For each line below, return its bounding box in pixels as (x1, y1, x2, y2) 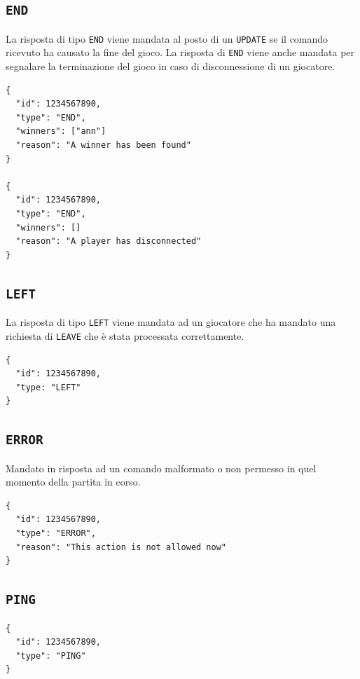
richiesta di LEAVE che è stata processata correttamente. (6, 328, 244, 343)
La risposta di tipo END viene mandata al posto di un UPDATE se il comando (6, 31, 328, 46)
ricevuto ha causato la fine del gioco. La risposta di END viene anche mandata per (6, 45, 355, 60)
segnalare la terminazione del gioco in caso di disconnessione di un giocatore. (6, 59, 335, 74)
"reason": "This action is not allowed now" (15, 542, 226, 552)
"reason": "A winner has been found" (15, 140, 191, 151)
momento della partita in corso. (6, 474, 141, 489)
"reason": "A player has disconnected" (15, 236, 202, 247)
